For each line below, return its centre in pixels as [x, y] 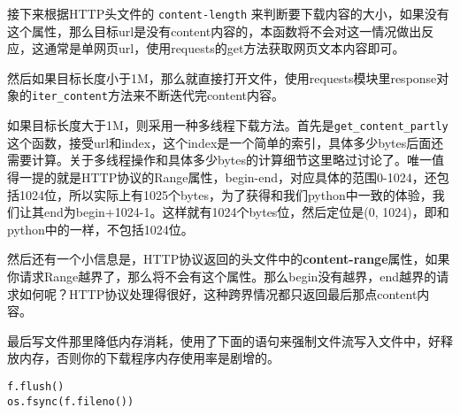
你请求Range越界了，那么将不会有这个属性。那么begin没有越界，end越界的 [222, 276]
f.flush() [36, 386]
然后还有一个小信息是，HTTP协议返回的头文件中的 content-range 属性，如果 [229, 259]
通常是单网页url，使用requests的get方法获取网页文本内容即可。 [224, 48]
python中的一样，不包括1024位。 [100, 229]
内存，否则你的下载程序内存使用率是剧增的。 [149, 358]
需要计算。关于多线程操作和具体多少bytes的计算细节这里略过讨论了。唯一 [219, 160]
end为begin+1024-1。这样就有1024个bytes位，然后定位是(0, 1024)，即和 [246, 212]
